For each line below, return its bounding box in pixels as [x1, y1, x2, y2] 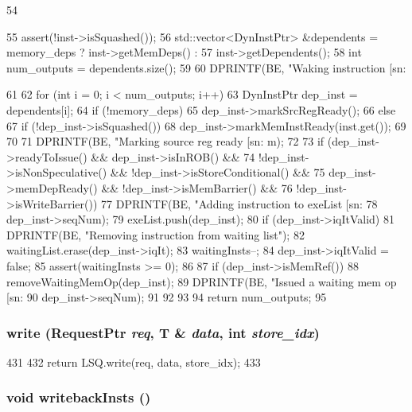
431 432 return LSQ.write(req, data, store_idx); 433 [6, 353, 261, 370]
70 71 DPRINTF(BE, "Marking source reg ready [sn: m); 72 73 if [6, 133, 325, 150]
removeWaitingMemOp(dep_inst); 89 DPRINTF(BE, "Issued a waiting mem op [6, 273, 397, 290]
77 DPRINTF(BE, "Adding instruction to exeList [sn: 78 [101, 195, 378, 212]
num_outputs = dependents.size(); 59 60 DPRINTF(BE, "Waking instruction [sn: [6, 59, 406, 76]
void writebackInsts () [6, 387, 151, 407]
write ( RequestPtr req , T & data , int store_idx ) [6, 322, 320, 342]
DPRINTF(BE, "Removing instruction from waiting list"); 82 [6, 226, 305, 243]
